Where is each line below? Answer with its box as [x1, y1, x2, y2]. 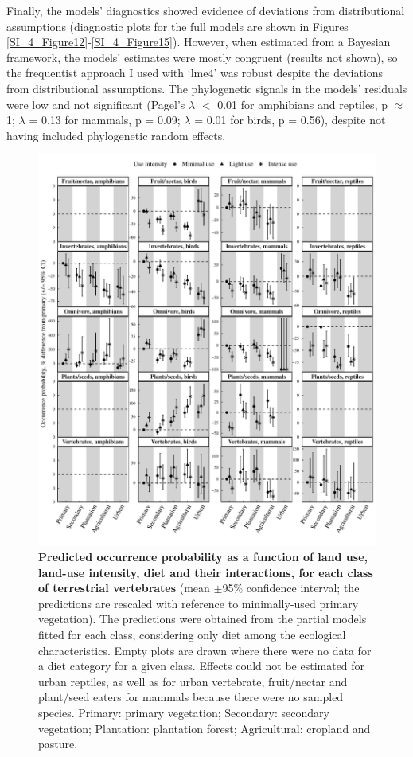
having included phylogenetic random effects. [6, 127, 226, 143]
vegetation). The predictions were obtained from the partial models [38, 611, 367, 627]
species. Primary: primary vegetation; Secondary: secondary [38, 704, 329, 721]
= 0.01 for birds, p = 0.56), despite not [194, 111, 386, 128]
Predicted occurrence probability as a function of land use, [38, 548, 368, 565]
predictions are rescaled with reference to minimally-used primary [38, 595, 359, 611]
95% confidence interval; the [222, 579, 360, 596]
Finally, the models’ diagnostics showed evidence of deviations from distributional [6, 2, 405, 18]
